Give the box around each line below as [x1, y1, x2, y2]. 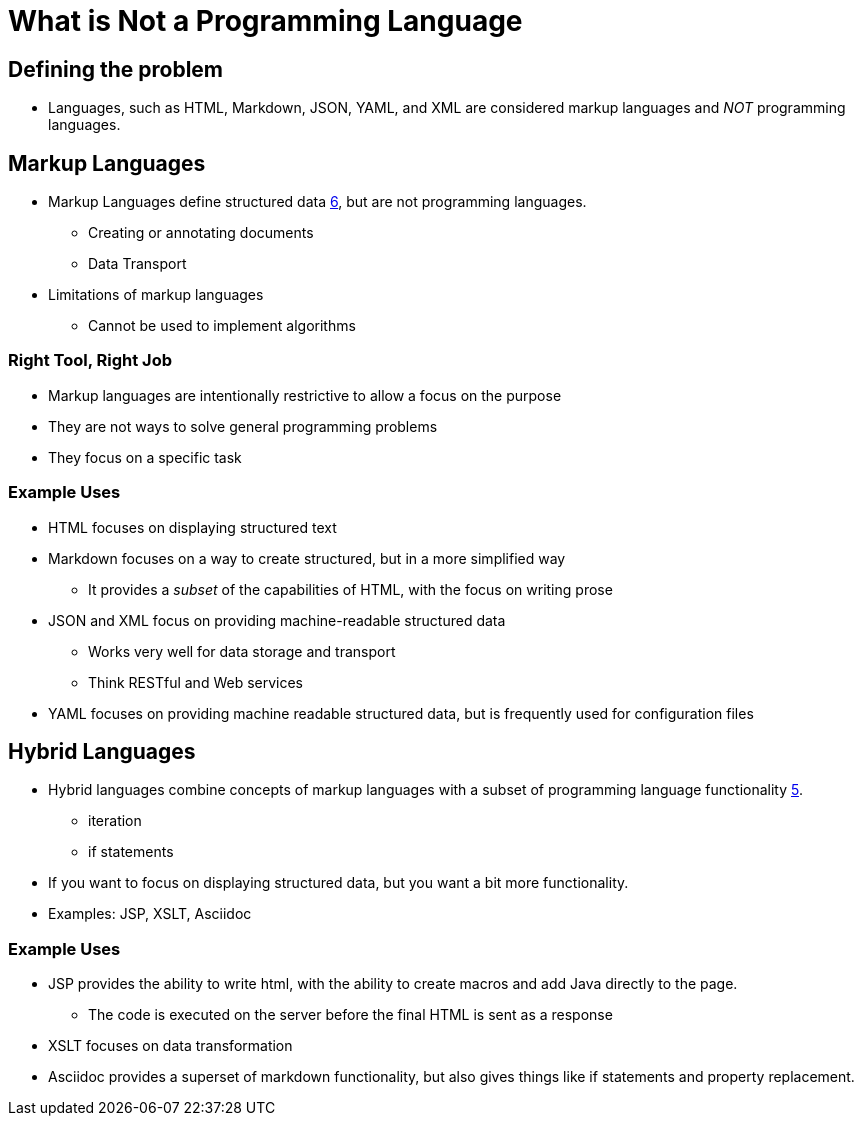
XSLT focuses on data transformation [48, 1037, 293, 1055]
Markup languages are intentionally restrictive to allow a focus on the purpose [48, 386, 562, 404]
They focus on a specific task [48, 448, 242, 466]
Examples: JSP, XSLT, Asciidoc [48, 905, 252, 923]
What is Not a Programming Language [8, 4, 523, 38]
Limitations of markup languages [48, 286, 264, 304]
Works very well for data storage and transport [88, 642, 396, 660]
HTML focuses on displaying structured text [48, 518, 337, 536]
